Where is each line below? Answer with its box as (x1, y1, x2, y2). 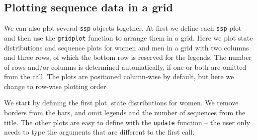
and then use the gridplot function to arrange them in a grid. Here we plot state (4, 32, 253, 43)
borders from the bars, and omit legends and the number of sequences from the (4, 107, 246, 118)
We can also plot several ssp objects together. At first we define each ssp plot (4, 23, 242, 33)
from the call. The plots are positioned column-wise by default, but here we (4, 71, 234, 82)
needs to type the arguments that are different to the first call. (4, 127, 195, 137)
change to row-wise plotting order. (4, 81, 108, 91)
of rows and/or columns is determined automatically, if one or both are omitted (4, 61, 247, 72)
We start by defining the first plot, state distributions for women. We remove (4, 97, 239, 108)
